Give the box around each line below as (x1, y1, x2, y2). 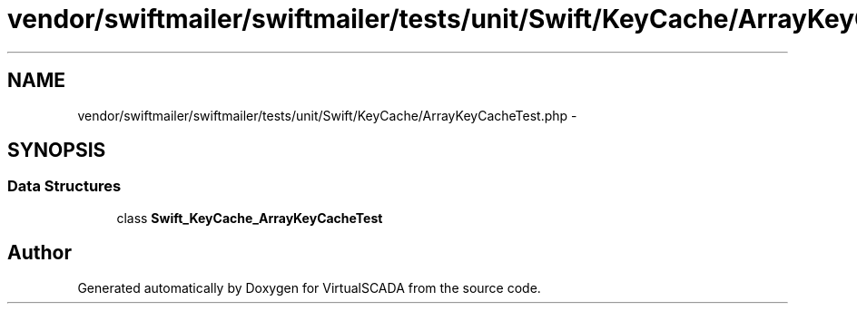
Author (7, 241, 72, 265)
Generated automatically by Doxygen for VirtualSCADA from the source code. (77, 279, 541, 296)
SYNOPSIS (7, 139, 106, 162)
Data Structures (7, 177, 122, 196)
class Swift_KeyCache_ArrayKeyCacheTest (116, 209, 383, 226)
